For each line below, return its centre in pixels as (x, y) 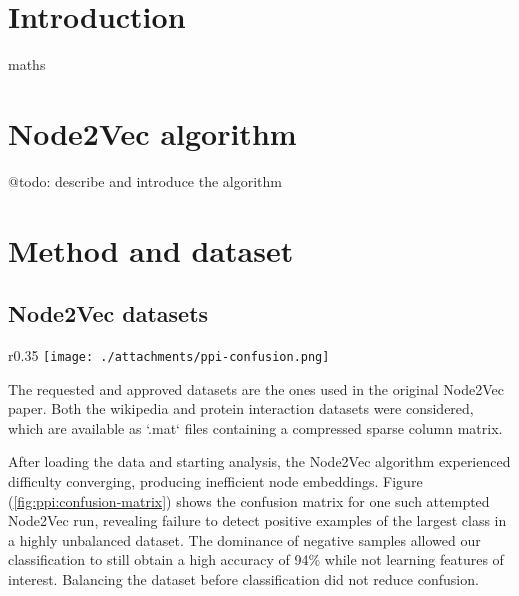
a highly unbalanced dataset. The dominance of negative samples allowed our (244, 539)
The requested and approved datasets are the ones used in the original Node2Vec (256, 388)
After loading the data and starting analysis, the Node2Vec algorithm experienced (259, 461)
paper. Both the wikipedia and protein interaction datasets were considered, (241, 408)
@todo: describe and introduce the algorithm (145, 180)
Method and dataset (151, 249)
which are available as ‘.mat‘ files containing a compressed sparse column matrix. (255, 427)
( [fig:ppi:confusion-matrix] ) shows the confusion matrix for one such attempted (249, 500)
